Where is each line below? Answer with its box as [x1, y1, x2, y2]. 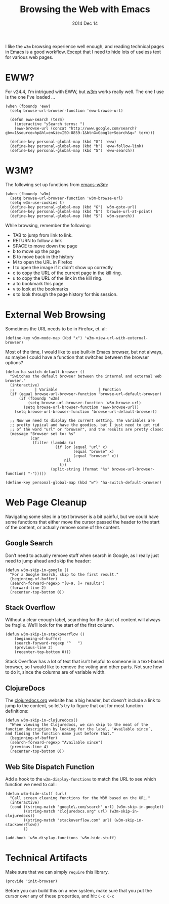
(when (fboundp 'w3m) [5, 191, 51, 196]
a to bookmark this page [12, 280, 64, 286]
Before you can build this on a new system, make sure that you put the [5, 887, 152, 893]
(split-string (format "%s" [50, 466, 110, 471]
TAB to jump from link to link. [12, 232, 73, 238]
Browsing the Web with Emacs [20, 4, 150, 15]
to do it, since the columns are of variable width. [5, 669, 106, 675]
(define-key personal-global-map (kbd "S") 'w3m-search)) [10, 213, 135, 219]
